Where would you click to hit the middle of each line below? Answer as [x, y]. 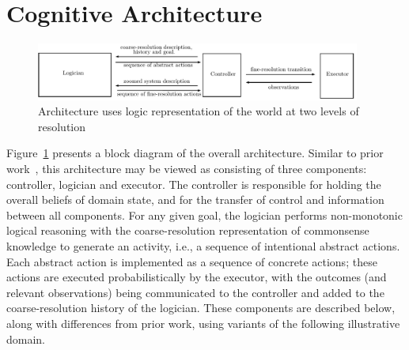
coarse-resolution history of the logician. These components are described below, [201, 308]
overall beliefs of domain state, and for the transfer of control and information [195, 199]
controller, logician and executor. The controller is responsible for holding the [194, 184]
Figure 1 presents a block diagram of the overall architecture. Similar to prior [195, 153]
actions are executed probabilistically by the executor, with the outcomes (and [197, 277]
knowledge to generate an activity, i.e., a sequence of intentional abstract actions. [203, 246]
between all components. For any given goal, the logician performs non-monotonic [204, 215]
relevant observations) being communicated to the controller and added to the [195, 292]
